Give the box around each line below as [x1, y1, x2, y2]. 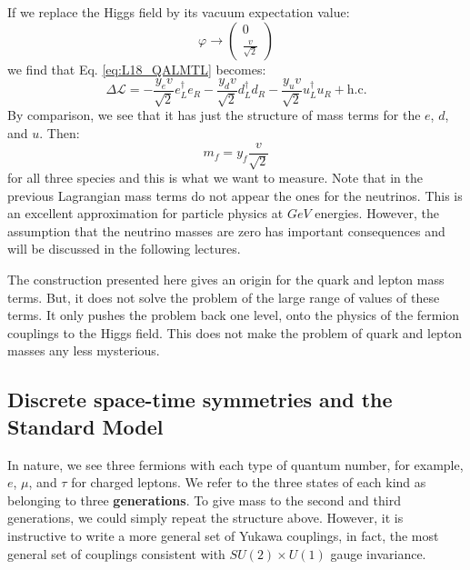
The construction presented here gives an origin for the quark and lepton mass [7, 270, 445, 289]
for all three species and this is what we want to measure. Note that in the [7, 168, 424, 187]
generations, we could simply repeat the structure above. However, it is [7, 508, 404, 527]
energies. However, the [315, 204, 439, 223]
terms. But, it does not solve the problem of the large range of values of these [7, 287, 440, 306]
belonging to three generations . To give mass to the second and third [7, 490, 401, 509]
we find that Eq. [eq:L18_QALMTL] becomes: [7, 59, 266, 78]
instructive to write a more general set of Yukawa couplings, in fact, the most [7, 525, 439, 545]
